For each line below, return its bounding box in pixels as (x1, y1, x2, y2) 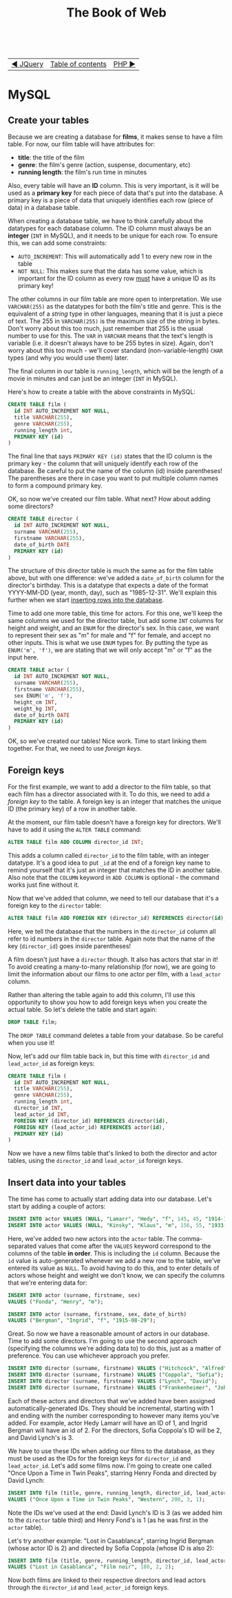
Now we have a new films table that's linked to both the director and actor (8, 1149, 218, 1157)
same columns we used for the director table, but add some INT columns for (8, 617, 224, 625)
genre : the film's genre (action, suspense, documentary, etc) (17, 161, 191, 169)
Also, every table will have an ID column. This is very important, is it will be (8, 182, 220, 190)
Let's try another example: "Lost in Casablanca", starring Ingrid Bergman (8, 1537, 214, 1545)
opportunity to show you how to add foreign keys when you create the (8, 998, 207, 1006)
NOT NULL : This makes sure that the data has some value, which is (17, 267, 204, 276)
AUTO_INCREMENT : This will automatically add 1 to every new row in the (17, 252, 213, 260)
